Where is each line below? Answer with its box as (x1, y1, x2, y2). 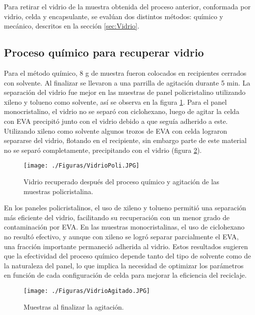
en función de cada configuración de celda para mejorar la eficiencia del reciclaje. (4, 270, 247, 280)
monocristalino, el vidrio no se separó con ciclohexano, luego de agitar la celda (4, 106, 239, 116)
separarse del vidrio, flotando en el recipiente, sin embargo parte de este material (4, 135, 247, 145)
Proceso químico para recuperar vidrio (4, 45, 204, 60)
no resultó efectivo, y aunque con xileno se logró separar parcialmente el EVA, (4, 231, 239, 241)
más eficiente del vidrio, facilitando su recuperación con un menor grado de (4, 212, 230, 222)
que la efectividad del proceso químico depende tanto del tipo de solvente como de (4, 251, 251, 261)
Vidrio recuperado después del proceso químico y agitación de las (24, 176, 220, 186)
